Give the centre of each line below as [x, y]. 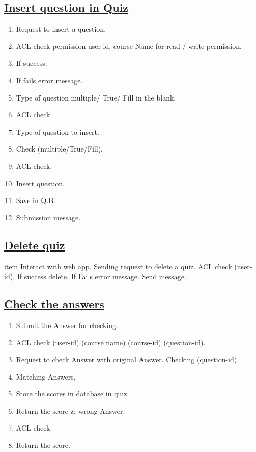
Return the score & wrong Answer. [70, 410]
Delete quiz [35, 245]
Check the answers [54, 304]
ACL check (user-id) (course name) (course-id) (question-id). [111, 342]
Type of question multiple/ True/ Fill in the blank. [96, 97]
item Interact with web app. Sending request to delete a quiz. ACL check [118, 266]
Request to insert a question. [61, 29]
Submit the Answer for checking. [67, 325]
